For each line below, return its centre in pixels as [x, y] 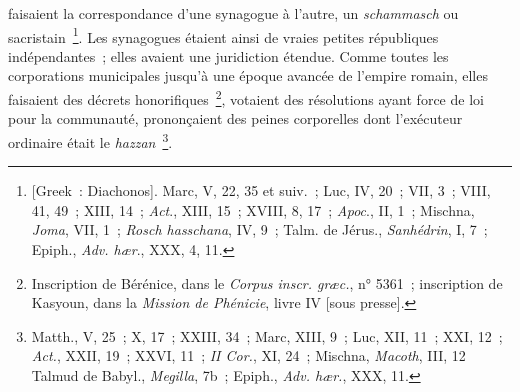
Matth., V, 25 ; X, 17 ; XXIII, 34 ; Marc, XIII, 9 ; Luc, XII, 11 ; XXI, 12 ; [267, 335]
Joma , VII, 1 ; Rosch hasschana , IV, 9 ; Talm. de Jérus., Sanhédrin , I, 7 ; [259, 229]
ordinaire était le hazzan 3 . [90, 140]
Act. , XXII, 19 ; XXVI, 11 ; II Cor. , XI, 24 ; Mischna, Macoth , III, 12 [248, 355]
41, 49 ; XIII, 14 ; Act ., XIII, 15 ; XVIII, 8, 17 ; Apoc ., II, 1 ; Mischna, [253, 209]
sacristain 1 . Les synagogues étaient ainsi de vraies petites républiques [223, 35]
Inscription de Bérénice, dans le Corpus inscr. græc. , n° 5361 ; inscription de [267, 282]
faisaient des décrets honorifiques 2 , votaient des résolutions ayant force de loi [246, 97]
